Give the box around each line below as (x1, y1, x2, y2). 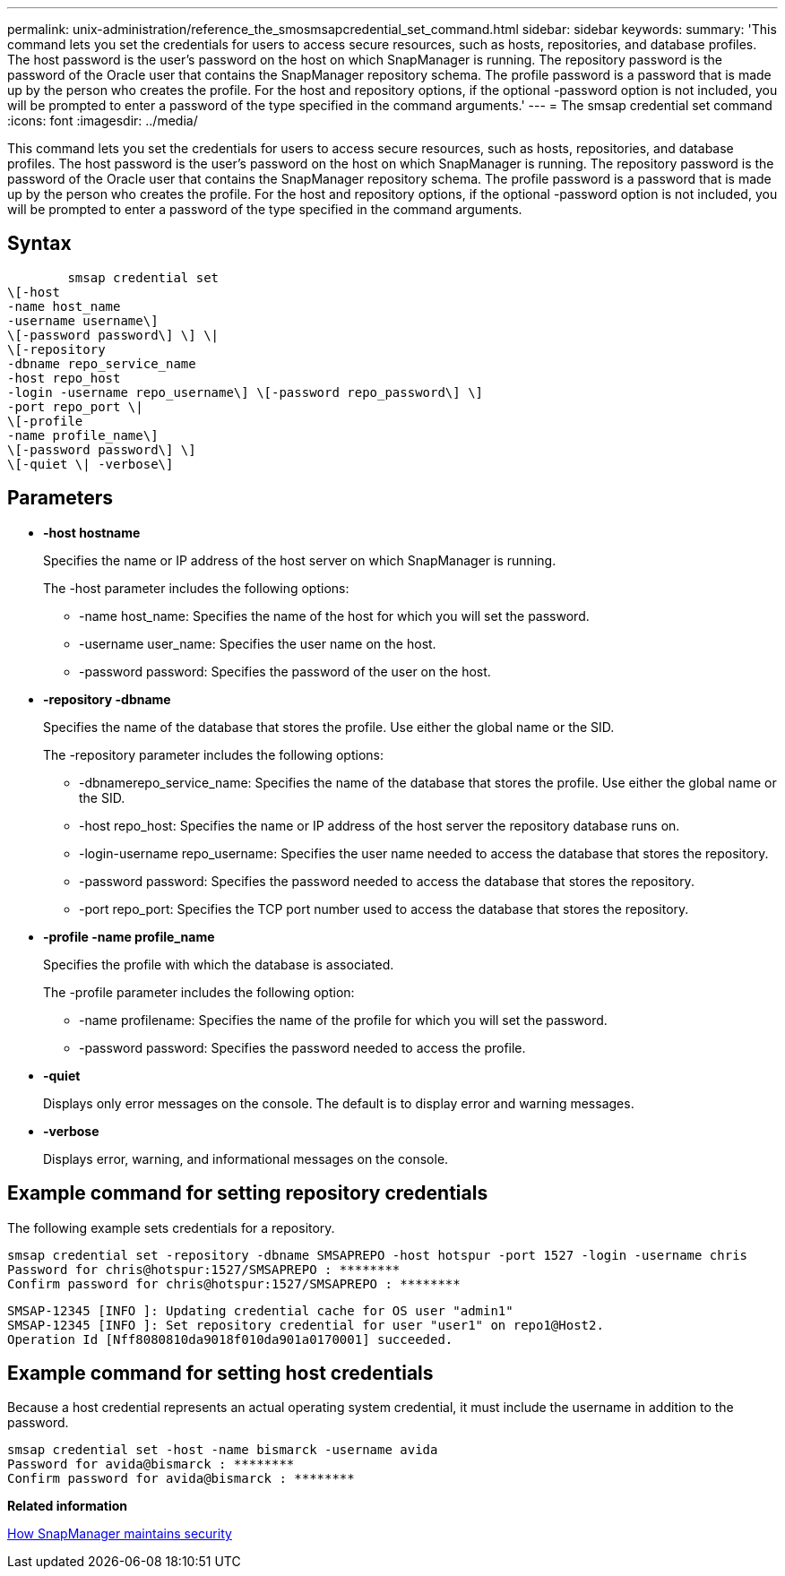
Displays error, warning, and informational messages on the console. (43, 1150, 449, 1167)
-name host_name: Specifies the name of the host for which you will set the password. (79, 607, 590, 624)
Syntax (7, 232, 72, 255)
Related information (7, 1498, 128, 1514)
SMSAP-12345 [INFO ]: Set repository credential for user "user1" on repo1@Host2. (7, 1317, 604, 1332)
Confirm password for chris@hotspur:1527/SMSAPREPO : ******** (7, 1276, 461, 1291)
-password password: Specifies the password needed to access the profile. (79, 1039, 526, 1055)
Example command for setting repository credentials (7, 1182, 488, 1205)
